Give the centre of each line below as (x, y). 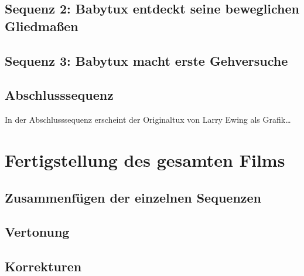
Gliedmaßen (42, 26)
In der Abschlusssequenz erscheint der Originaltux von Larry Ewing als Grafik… (148, 120)
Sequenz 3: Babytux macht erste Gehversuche (146, 60)
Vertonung (37, 232)
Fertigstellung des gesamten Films (145, 159)
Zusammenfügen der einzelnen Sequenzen (133, 197)
